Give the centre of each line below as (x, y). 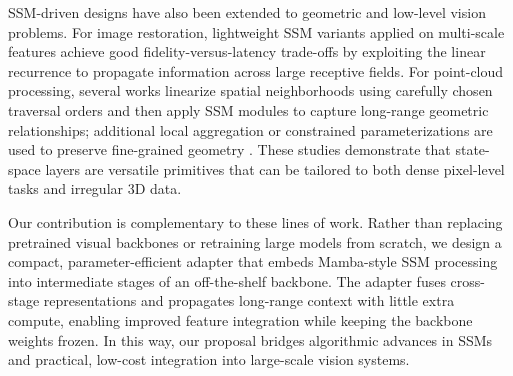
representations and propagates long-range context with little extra (249, 300)
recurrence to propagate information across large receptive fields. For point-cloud (256, 70)
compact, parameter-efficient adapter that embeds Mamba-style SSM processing (253, 261)
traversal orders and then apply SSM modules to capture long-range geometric (248, 109)
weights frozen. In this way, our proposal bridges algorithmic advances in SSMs (250, 339)
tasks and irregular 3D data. (95, 188)
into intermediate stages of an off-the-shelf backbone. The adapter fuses (227, 280)
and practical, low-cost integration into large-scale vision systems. (209, 359)
